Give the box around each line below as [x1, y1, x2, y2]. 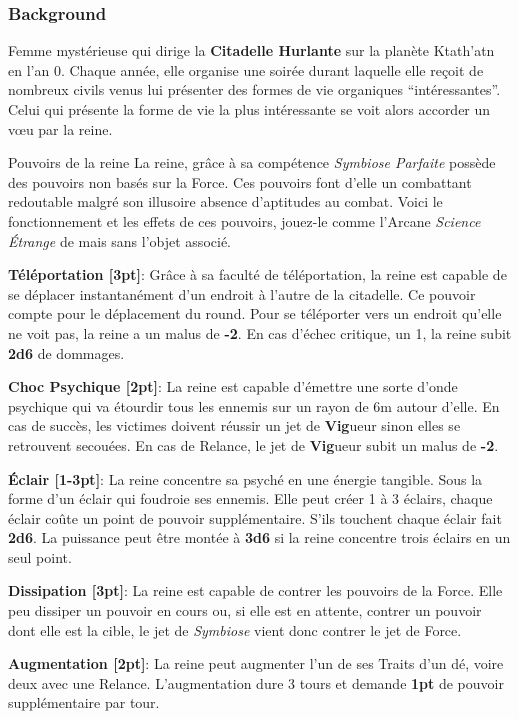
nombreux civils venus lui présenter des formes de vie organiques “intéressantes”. [8, 79, 501, 100]
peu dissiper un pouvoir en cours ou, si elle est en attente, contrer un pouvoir [8, 600, 482, 621]
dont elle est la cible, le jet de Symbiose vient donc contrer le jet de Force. [8, 619, 462, 640]
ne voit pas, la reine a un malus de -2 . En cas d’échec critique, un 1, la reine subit [8, 322, 512, 343]
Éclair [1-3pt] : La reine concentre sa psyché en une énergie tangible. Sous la [8, 468, 483, 489]
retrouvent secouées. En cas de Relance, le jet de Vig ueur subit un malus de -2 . [8, 434, 499, 455]
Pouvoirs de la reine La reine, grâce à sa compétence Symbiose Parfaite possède [8, 152, 496, 173]
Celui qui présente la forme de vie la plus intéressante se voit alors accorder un [8, 99, 491, 119]
